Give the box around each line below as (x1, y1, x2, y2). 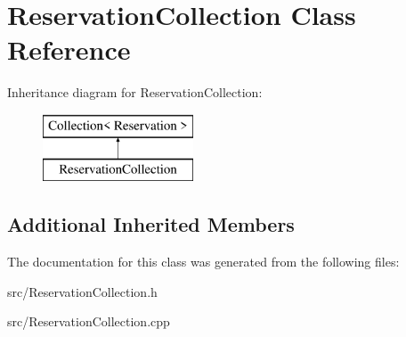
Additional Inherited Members (7, 210, 295, 238)
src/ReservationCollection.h (7, 282, 158, 300)
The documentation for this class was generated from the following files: (7, 252, 400, 271)
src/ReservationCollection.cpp (7, 312, 170, 331)
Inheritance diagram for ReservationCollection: (7, 83, 263, 102)
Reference (7, 31, 131, 68)
